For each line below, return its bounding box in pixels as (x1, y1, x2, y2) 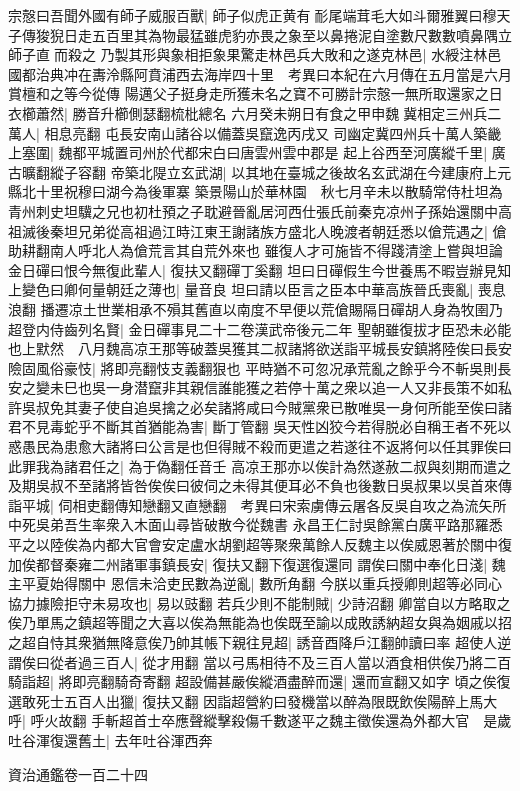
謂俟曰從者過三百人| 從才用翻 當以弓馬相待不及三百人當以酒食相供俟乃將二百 (8, 651, 512, 672)
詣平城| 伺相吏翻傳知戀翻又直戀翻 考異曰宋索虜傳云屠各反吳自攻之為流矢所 (8, 494, 507, 515)
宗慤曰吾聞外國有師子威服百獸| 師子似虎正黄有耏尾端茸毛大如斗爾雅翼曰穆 (8, 5, 497, 25)
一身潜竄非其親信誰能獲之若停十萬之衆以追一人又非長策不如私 (105, 377, 512, 398)
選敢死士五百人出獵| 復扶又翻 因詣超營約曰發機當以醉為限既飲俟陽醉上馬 (8, 690, 484, 711)
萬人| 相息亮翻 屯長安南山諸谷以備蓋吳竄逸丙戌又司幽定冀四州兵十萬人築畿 (8, 122, 502, 143)
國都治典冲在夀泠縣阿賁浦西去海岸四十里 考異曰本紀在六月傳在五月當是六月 (8, 63, 512, 84)
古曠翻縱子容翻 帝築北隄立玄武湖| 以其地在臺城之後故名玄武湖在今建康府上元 (8, 161, 512, 182)
